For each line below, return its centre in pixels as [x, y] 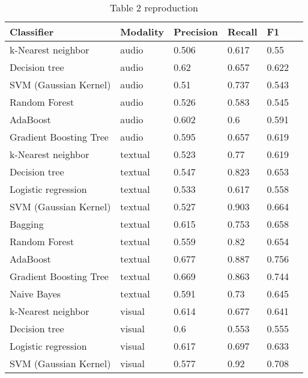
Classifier [32, 32]
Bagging [27, 224]
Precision [196, 32]
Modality [142, 32]
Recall [242, 32]
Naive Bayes [35, 294]
